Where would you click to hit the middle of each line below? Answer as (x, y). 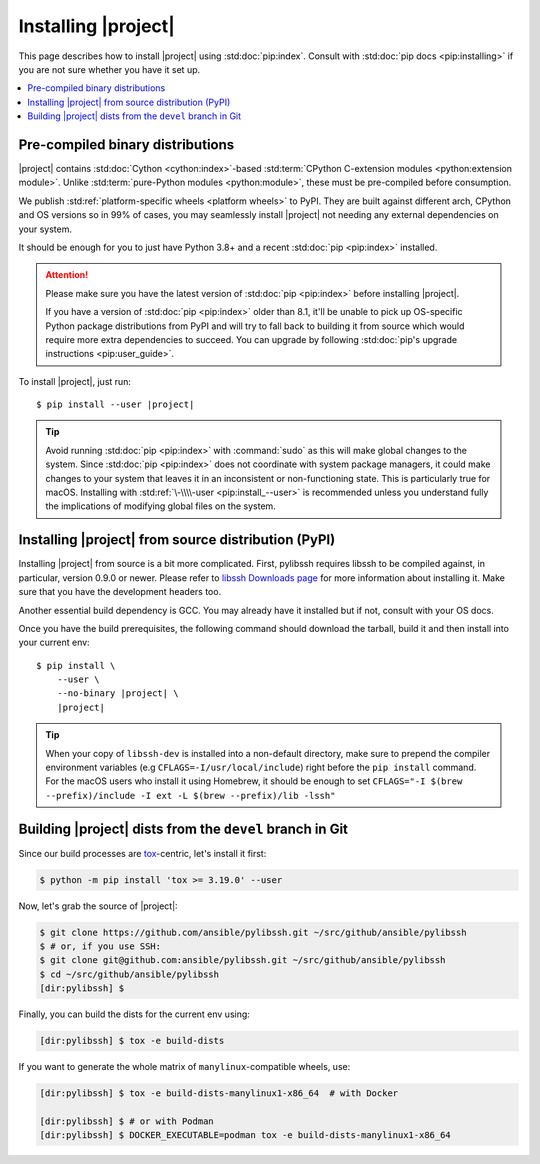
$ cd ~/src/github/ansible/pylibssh (129, 974)
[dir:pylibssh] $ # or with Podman (126, 1121)
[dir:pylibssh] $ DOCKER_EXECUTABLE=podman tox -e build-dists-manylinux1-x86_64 (245, 1135)
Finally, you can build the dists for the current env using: (134, 1014)
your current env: (54, 642)
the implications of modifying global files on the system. (161, 506)
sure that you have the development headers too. (120, 592)
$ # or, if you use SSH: (100, 946)
